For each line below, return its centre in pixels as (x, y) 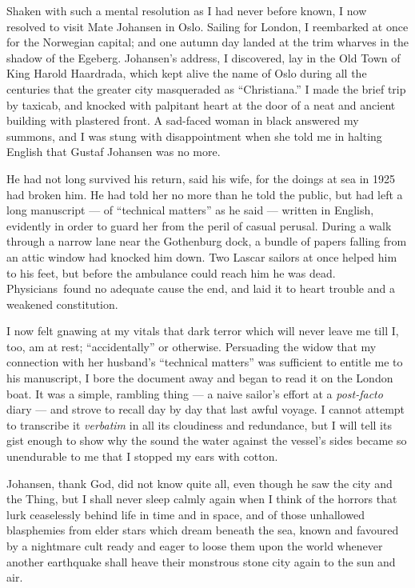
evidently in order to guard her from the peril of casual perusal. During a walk (199, 225)
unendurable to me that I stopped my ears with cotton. (142, 456)
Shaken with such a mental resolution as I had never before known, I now (187, 10)
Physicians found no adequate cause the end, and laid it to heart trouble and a (201, 288)
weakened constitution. (62, 304)
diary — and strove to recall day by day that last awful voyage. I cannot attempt (206, 409)
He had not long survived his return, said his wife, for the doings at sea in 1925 (201, 178)
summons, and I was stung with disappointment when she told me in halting (194, 136)
